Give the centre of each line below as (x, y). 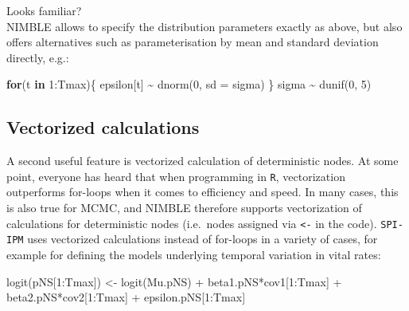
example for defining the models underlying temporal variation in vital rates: (194, 254)
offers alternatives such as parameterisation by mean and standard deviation (193, 42)
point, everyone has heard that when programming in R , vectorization (176, 176)
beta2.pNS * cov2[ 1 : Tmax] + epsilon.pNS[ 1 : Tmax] (126, 297)
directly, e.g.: (38, 57)
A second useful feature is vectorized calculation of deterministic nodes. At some (203, 161)
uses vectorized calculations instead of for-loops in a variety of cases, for (203, 239)
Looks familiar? (44, 10)
